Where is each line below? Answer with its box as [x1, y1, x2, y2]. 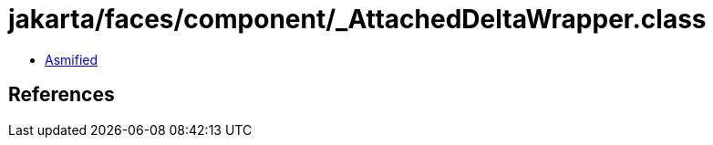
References [8, 83, 115, 107]
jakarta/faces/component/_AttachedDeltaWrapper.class [8, 4, 707, 35]
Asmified [45, 51, 98, 67]
